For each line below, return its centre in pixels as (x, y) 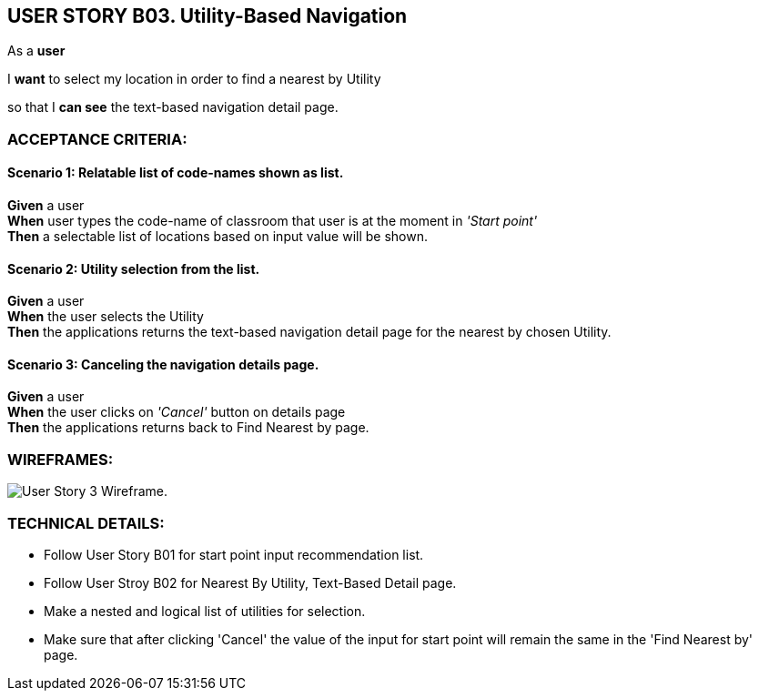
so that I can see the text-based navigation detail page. (173, 107)
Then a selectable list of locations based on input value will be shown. (218, 237)
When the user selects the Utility (106, 317)
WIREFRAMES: (61, 459)
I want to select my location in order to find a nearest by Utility (194, 79)
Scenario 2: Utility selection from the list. (134, 268)
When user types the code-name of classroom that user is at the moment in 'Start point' (273, 221)
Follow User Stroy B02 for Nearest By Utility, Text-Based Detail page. (250, 582)
